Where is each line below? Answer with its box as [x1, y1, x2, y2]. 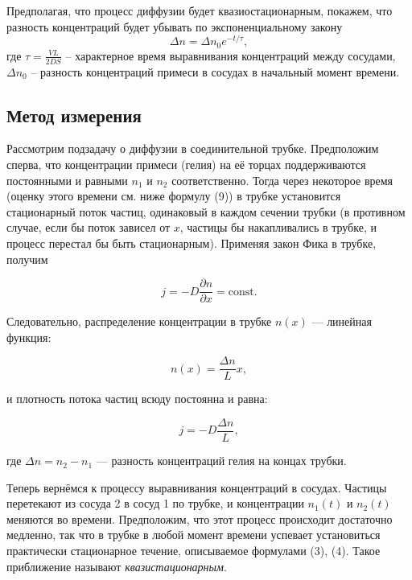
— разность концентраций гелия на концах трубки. [96, 452, 347, 469]
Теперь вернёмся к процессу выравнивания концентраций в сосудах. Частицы [6, 479, 387, 496]
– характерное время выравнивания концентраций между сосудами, [65, 47, 396, 64]
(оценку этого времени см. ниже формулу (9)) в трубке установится [6, 187, 341, 204]
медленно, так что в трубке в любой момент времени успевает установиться [6, 526, 381, 543]
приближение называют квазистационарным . [6, 557, 227, 574]
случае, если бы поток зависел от [6, 219, 171, 236]
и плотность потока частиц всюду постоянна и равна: [6, 390, 268, 407]
